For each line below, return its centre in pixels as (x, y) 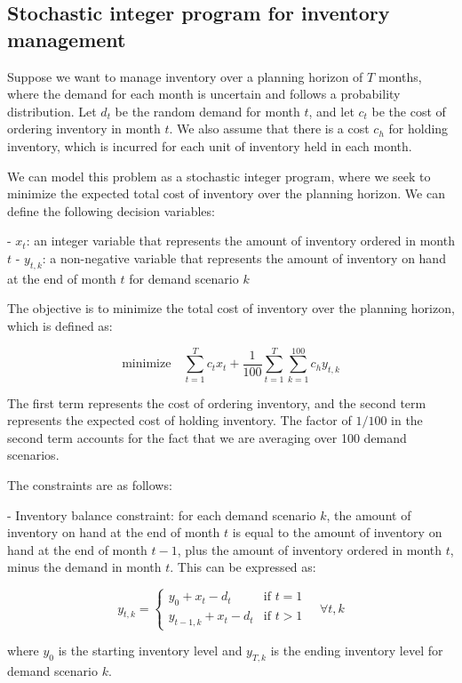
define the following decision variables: (111, 210)
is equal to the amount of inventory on (337, 532)
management (67, 39)
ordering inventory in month (84, 129)
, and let (331, 111)
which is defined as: (60, 325)
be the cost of (409, 111)
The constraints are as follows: (90, 485)
